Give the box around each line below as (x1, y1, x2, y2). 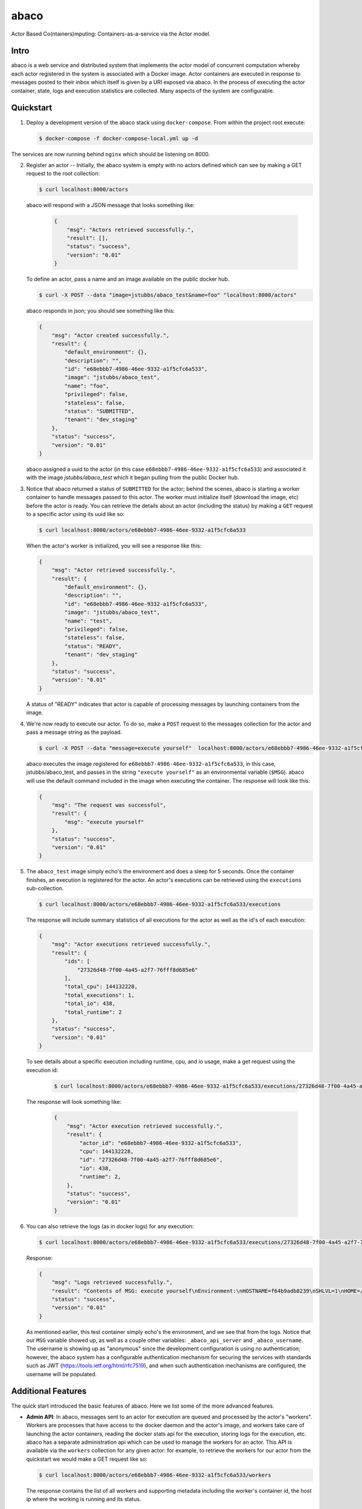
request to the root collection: (26, 170, 100, 177)
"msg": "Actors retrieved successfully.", (66, 226, 194, 233)
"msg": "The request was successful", (51, 802, 167, 809)
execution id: (26, 1066, 59, 1074)
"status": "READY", (64, 643, 122, 649)
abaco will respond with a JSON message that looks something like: (26, 202, 195, 209)
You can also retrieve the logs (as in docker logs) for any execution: (26, 1222, 194, 1230)
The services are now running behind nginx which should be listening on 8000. (11, 150, 211, 158)
